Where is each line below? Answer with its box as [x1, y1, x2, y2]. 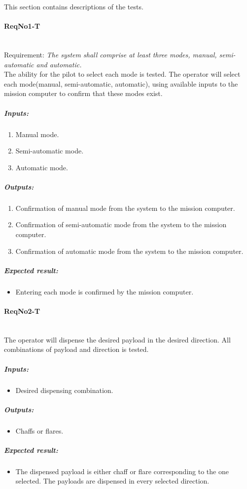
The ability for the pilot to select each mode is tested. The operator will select [4, 69, 241, 79]
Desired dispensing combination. [15, 385, 113, 395]
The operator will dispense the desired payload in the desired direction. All [4, 334, 231, 344]
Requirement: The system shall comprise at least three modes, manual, [4, 49, 217, 59]
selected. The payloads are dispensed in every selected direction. [15, 476, 210, 486]
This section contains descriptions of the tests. [4, 1, 143, 11]
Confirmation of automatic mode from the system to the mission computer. [15, 245, 244, 256]
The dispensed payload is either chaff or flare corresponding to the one [15, 466, 229, 476]
